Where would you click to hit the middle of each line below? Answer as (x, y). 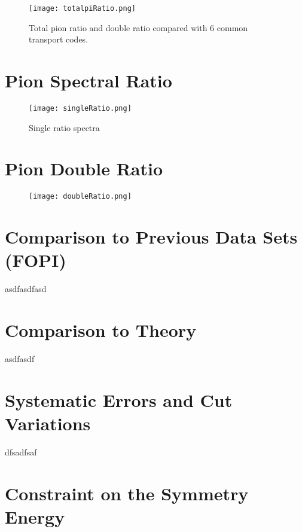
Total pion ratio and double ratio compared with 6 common (138, 27)
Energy (35, 516)
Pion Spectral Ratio (89, 80)
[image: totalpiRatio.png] (82, 8)
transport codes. (59, 39)
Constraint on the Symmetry (127, 493)
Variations (48, 423)
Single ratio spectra (64, 127)
